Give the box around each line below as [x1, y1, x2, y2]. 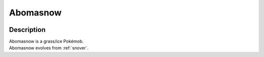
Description [9, 26, 46, 34]
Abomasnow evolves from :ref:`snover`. [9, 45, 89, 51]
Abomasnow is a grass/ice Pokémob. [9, 39, 84, 44]
